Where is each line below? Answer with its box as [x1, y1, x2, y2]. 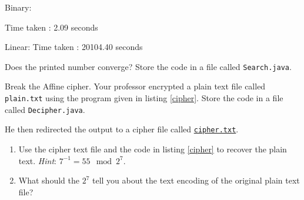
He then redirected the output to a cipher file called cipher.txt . [5, 123, 239, 135]
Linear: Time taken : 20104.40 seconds [5, 41, 143, 53]
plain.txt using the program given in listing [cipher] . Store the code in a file [5, 92, 283, 104]
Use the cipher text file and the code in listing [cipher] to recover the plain [18, 143, 287, 155]
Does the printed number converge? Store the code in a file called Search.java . [5, 60, 292, 72]
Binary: [5, 1, 32, 13]
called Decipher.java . [5, 103, 85, 115]
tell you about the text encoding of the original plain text [92, 174, 300, 186]
